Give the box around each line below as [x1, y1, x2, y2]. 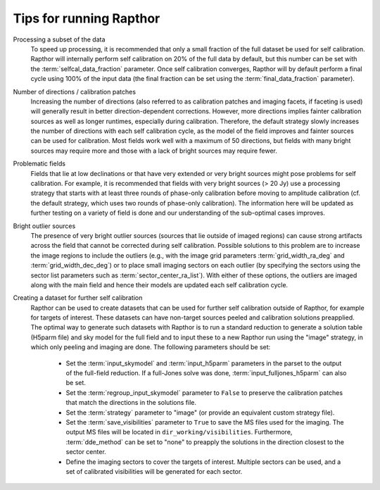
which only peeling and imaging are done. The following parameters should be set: [30, 343, 271, 351]
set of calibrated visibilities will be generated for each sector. [65, 467, 243, 475]
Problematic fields [13, 159, 66, 168]
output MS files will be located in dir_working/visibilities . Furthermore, [65, 428, 293, 436]
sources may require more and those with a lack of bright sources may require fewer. [30, 146, 278, 155]
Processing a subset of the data [13, 35, 106, 44]
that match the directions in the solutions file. [65, 398, 197, 407]
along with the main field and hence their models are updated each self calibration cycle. [30, 280, 289, 289]
